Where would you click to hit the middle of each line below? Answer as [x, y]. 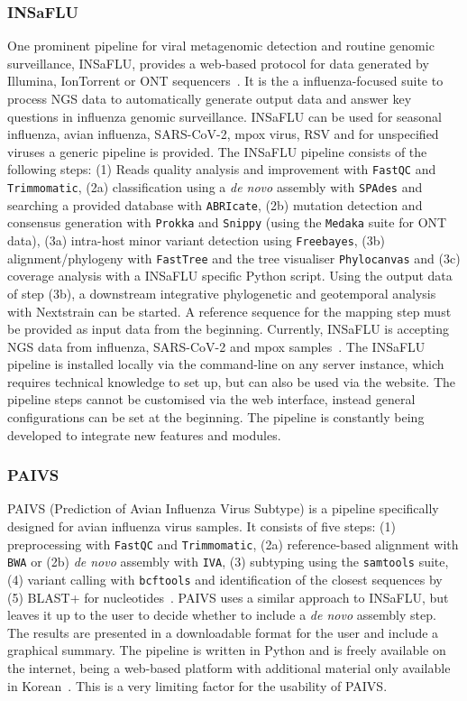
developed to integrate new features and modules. [144, 434]
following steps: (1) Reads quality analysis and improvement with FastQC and [222, 169]
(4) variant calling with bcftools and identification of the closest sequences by [225, 579]
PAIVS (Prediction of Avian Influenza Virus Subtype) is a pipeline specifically [223, 508]
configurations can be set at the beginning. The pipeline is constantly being [216, 417]
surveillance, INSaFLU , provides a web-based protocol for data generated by [218, 63]
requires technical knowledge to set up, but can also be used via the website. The [232, 381]
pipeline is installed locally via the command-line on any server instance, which [226, 364]
